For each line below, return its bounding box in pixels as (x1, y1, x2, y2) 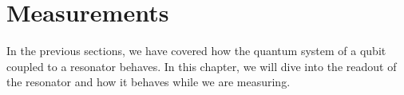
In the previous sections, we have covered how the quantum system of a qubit (6, 42, 386, 59)
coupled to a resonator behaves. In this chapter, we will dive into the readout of (6, 57, 397, 74)
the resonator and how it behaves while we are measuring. (6, 73, 291, 90)
